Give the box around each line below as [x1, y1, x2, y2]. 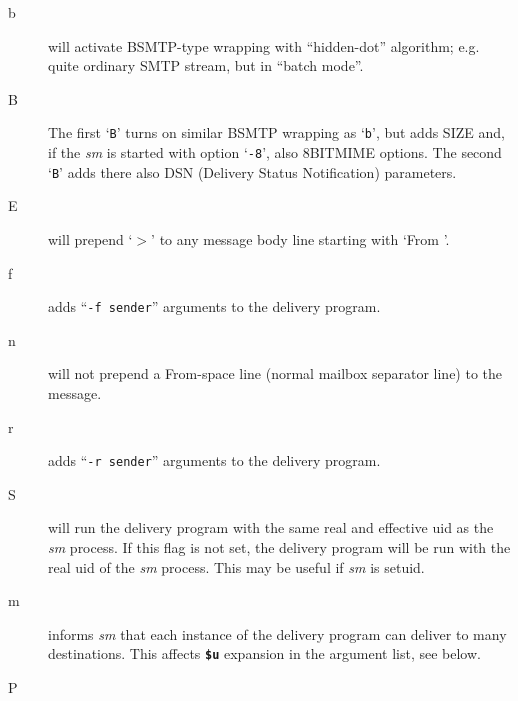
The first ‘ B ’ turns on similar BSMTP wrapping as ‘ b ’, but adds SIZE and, [48, 122, 505, 143]
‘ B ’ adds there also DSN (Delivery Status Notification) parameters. [48, 161, 457, 182]
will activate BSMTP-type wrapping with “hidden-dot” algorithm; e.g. [48, 35, 480, 56]
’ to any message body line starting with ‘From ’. [151, 228, 450, 249]
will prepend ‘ [48, 228, 133, 249]
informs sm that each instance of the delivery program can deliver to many [48, 623, 507, 644]
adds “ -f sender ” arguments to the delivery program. [48, 296, 381, 317]
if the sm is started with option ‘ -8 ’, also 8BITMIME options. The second [48, 142, 502, 163]
